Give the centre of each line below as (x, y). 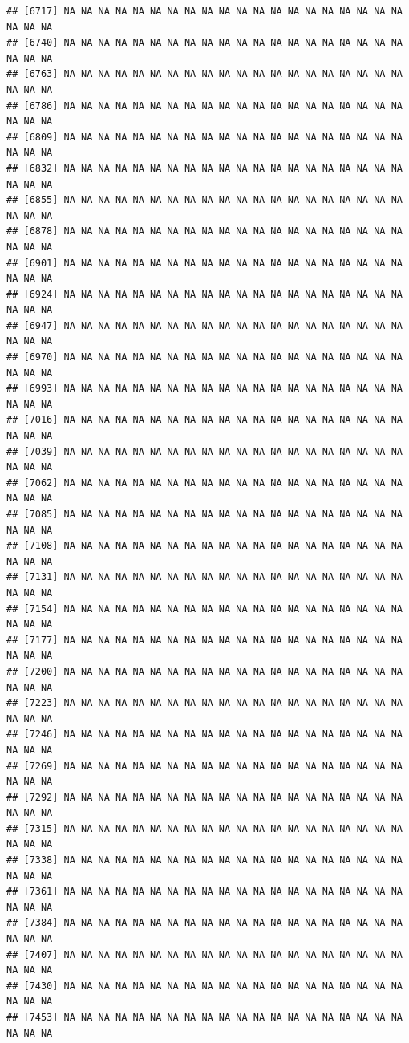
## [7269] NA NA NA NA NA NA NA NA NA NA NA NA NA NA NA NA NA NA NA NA (204, 766)
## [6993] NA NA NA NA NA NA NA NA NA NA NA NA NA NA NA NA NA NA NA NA (204, 389)
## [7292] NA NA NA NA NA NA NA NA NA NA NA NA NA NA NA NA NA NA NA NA (204, 797)
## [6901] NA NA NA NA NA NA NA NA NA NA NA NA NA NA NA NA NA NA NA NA (204, 263)
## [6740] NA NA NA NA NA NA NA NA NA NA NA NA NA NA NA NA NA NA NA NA (204, 43)
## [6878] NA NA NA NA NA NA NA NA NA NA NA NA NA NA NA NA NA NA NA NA (204, 231)
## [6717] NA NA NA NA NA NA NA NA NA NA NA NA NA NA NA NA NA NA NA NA (204, 11)
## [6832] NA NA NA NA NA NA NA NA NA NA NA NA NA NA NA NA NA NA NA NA (204, 168)
